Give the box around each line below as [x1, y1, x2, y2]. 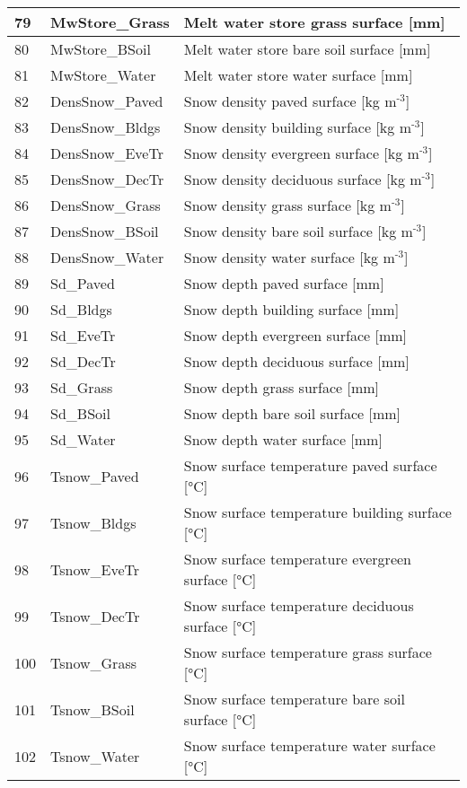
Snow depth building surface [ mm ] [183, 299, 400, 320]
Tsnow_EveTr [50, 558, 140, 580]
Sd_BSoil [50, 403, 110, 424]
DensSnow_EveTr [50, 143, 163, 163]
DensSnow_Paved [50, 91, 163, 111]
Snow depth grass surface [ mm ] [183, 377, 380, 398]
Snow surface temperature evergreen [183, 548, 411, 569]
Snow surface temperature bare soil [183, 688, 405, 709]
